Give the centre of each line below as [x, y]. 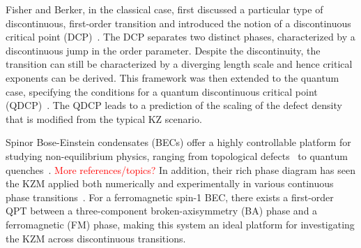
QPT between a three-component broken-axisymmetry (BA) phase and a [162, 211]
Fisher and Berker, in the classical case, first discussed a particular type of [164, 9]
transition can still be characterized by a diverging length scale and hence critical [179, 64]
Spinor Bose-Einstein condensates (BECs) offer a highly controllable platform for [178, 142]
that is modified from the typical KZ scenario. [104, 118]
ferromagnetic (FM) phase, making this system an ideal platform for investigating [180, 224]
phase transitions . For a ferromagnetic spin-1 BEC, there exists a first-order [170, 197]
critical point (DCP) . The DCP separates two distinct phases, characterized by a [180, 37]
